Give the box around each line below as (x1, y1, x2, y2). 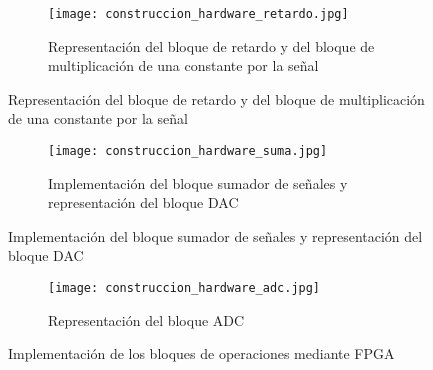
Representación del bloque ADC (48, 309, 245, 330)
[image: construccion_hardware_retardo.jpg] (48, 7, 349, 21)
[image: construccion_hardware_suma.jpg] (48, 144, 328, 159)
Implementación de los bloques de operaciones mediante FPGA (8, 343, 395, 364)
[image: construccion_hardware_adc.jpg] (48, 281, 321, 296)
